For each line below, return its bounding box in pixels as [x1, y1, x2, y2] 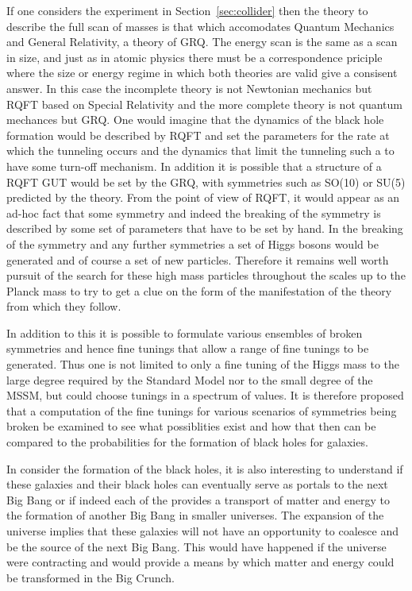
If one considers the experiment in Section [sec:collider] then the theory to [6, 2, 368, 18]
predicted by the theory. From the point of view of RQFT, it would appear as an [6, 189, 400, 206]
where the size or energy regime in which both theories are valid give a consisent [6, 64, 398, 81]
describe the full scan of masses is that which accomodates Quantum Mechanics [6, 17, 395, 34]
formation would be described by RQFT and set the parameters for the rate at [6, 126, 390, 143]
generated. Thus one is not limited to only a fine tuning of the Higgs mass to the [6, 356, 400, 373]
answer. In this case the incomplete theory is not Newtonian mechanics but [6, 79, 372, 96]
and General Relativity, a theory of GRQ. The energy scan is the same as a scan [6, 33, 398, 50]
